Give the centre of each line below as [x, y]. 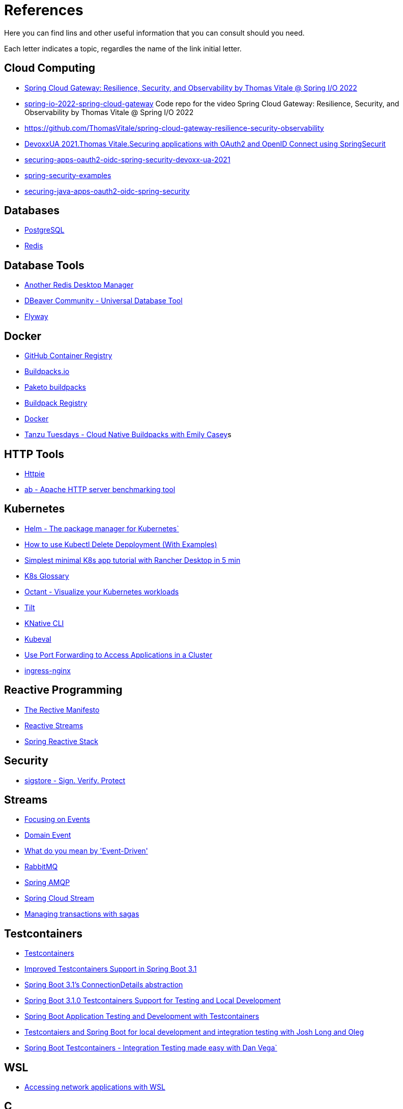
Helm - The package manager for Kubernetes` [102, 528]
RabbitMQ [41, 867]
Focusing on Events [57, 819]
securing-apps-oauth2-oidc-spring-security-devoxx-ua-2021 [127, 159]
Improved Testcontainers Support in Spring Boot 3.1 [111, 969]
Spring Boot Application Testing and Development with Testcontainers [142, 1016]
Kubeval [38, 639]
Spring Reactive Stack [61, 741]
